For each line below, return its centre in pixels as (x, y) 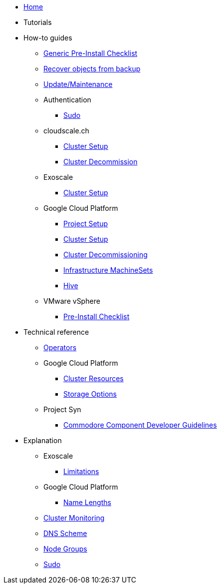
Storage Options (90, 394)
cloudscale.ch (66, 131)
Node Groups (65, 549)
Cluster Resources (94, 378)
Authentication (67, 100)
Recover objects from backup (92, 69)
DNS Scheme (65, 533)
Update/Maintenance (78, 84)
